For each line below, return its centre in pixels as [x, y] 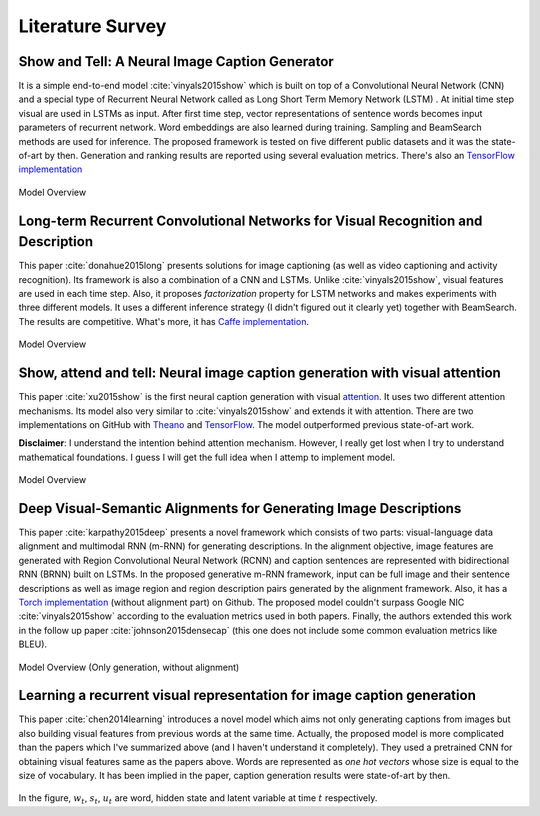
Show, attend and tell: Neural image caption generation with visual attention [260, 373]
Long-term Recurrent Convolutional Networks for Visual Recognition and [250, 220]
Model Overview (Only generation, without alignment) [129, 667]
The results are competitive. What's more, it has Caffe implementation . [164, 321]
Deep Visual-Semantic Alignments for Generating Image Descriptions [240, 508]
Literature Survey [92, 26]
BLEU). [33, 644]
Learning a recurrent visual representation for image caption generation [247, 695]
